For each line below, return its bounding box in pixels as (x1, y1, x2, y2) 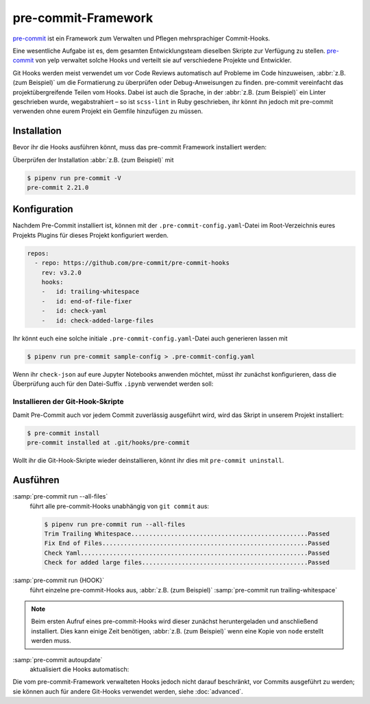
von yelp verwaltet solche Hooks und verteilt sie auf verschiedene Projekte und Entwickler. (35, 56, 292, 64)
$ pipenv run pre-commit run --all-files (44, 520, 186, 528)
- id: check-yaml (41, 307, 108, 315)
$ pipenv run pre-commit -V (27, 174, 121, 181)
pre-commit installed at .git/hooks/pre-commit (27, 439, 190, 447)
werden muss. (31, 637, 71, 645)
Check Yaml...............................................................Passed (44, 549, 330, 557)
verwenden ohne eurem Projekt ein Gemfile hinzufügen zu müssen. (12, 107, 203, 116)
